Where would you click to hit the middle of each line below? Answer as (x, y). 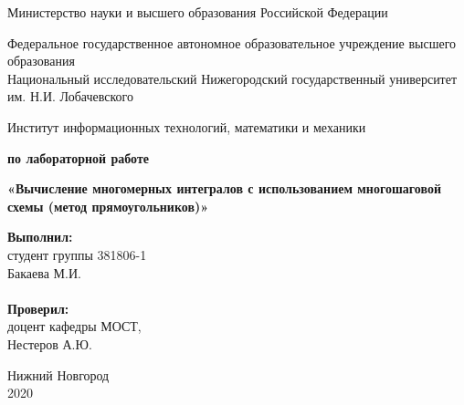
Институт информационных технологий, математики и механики (187, 126)
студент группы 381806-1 (77, 254)
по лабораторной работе (79, 157)
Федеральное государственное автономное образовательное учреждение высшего (232, 42)
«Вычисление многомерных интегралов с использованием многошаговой (224, 188)
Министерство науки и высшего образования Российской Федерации (198, 12)
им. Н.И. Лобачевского (70, 96)
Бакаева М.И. (44, 272)
